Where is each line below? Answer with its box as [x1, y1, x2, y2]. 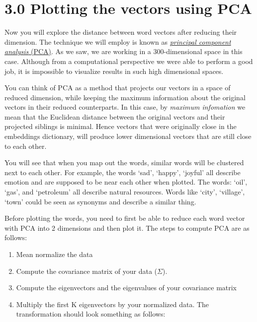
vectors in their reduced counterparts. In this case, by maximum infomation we [4, 102, 246, 112]
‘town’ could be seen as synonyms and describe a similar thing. [4, 196, 196, 206]
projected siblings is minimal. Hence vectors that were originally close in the [4, 121, 237, 131]
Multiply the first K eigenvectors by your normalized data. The [16, 299, 209, 309]
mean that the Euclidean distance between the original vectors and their [4, 111, 225, 122]
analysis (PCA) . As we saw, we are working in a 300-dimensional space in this [4, 46, 243, 57]
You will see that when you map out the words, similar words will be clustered [4, 157, 244, 168]
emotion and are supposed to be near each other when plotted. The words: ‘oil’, [4, 177, 248, 187]
